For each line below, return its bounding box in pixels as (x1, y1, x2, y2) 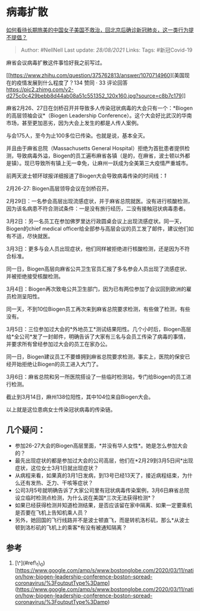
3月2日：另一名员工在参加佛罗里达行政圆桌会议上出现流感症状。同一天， (6, 217, 185, 225)
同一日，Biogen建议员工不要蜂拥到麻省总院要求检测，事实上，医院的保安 (6, 353, 185, 360)
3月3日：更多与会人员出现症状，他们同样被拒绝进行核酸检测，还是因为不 (6, 245, 185, 252)
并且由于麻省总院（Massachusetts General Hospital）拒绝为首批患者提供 (6, 144, 185, 152)
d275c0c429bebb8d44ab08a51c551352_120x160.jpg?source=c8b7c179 (6, 92, 182, 99)
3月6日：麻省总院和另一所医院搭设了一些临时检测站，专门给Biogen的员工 (6, 373, 186, 380)
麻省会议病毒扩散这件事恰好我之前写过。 (6, 59, 105, 66)
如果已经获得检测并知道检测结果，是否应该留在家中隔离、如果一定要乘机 (14, 501, 192, 509)
